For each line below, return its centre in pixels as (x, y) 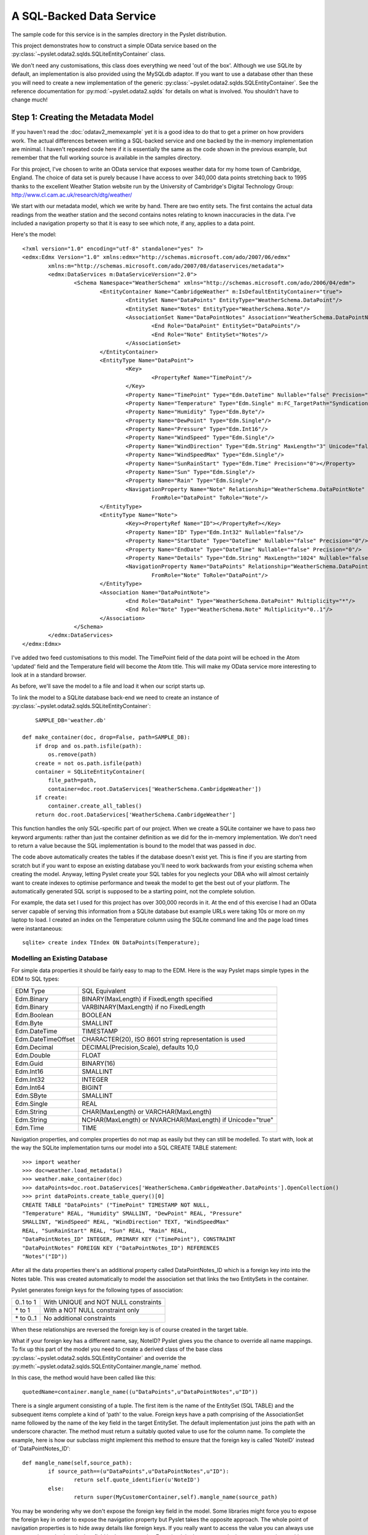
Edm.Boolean (34, 1015)
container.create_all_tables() (95, 806)
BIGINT (92, 1087)
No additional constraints (79, 1318)
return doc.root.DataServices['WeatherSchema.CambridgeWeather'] (135, 814)
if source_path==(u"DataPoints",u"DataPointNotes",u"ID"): (139, 1471)
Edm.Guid (29, 1063)
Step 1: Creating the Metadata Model (82, 118)
